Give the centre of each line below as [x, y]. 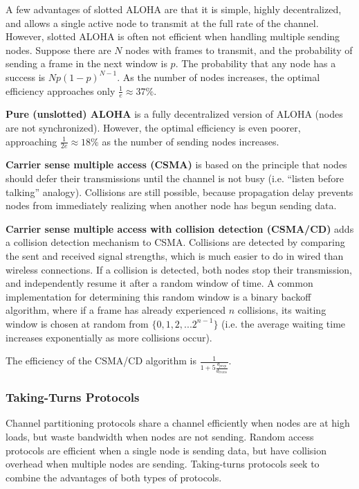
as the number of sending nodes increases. [191, 141]
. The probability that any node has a [256, 63]
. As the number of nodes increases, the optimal [219, 77]
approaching [31, 141]
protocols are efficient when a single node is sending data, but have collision [166, 450]
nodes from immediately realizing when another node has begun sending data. [171, 205]
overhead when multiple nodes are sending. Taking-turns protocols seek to [163, 464]
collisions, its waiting [282, 310]
